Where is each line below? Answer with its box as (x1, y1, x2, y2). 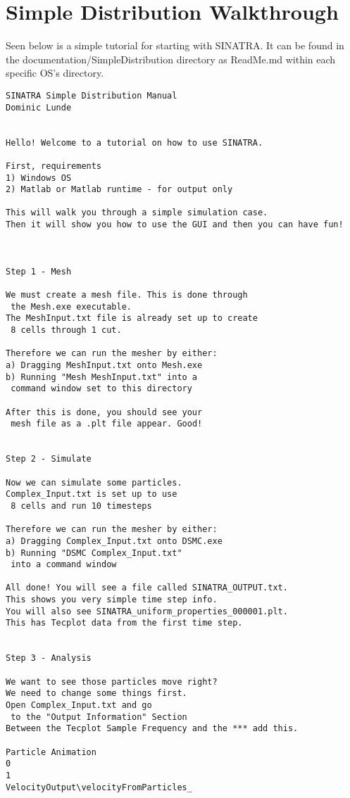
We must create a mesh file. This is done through (6, 290, 248, 300)
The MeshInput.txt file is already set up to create (6, 313, 258, 324)
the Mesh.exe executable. (11, 301, 132, 312)
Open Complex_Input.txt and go (6, 700, 152, 711)
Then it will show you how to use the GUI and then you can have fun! (6, 220, 344, 230)
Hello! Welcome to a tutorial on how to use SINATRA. (6, 137, 263, 148)
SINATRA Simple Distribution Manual (6, 90, 177, 101)
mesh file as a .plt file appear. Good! (11, 419, 203, 429)
